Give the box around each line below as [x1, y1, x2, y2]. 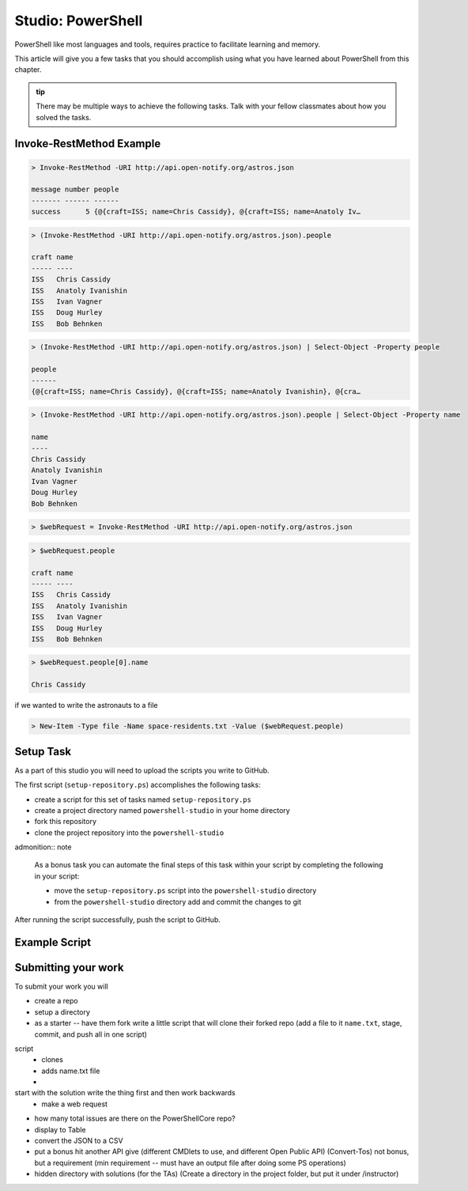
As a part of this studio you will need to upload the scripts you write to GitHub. [14, 766, 270, 775]
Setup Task [14, 744, 71, 758]
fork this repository [34, 817, 96, 826]
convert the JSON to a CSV [34, 1136, 123, 1146]
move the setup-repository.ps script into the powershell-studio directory [54, 886, 317, 895]
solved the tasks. [36, 112, 92, 122]
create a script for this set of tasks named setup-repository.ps [34, 795, 252, 804]
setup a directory [34, 1007, 91, 1016]
